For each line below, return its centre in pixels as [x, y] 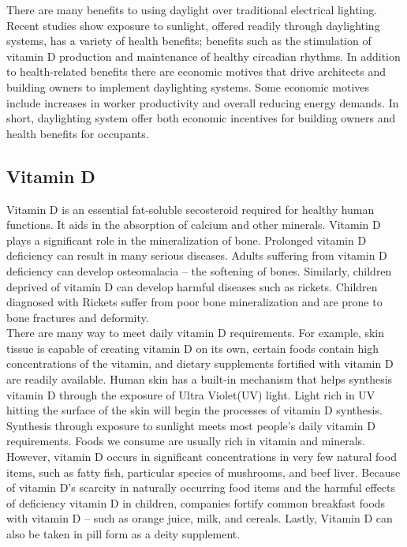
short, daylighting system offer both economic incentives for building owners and [201, 118]
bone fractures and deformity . [78, 317]
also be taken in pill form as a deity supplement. [123, 534]
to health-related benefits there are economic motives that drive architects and [196, 71]
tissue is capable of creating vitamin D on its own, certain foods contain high [192, 348]
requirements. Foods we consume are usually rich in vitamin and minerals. [186, 441]
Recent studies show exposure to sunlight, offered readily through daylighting [193, 25]
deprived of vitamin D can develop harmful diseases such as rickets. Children [192, 286]
